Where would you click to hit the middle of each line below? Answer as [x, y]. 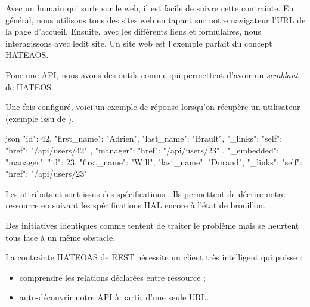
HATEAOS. [27, 55]
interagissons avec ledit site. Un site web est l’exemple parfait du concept [139, 43]
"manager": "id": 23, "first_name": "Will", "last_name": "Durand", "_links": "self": [154, 162]
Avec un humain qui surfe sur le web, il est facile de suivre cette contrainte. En [150, 8]
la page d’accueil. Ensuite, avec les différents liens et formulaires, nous [133, 31]
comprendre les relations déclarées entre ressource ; [112, 277]
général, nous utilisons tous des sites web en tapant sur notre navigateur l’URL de [156, 19]
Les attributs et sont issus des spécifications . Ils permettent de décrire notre [145, 193]
